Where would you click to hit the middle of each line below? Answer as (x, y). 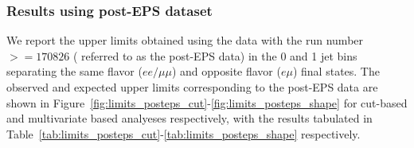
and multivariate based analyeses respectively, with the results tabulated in (189, 118)
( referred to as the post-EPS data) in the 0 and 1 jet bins (215, 55)
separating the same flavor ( (74, 71)
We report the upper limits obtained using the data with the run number (185, 40)
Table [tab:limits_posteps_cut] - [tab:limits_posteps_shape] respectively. (184, 133)
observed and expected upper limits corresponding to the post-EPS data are (192, 87)
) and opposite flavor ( (226, 71)
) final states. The (336, 71)
